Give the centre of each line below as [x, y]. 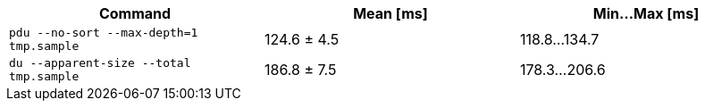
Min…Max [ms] [646, 13]
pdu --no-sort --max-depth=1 [104, 33]
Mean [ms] [390, 13]
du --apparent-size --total [100, 63]
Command [135, 13]
